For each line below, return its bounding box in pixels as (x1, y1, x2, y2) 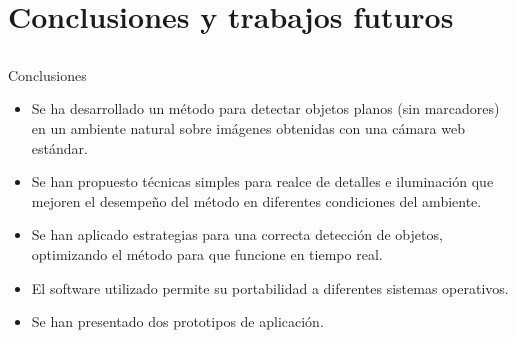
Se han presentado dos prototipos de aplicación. (31, 311, 324, 332)
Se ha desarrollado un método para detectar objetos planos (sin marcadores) (31, 98, 500, 119)
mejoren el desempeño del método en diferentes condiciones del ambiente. (31, 190, 482, 211)
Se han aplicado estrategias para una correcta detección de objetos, (31, 224, 443, 245)
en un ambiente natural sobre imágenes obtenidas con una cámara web (31, 117, 465, 138)
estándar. (31, 137, 88, 158)
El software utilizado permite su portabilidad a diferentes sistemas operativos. (31, 277, 509, 298)
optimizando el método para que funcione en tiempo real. (31, 243, 383, 264)
